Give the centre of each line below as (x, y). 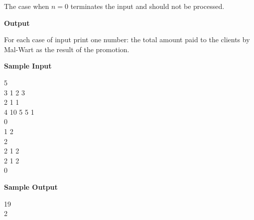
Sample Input (28, 66)
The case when (27, 6)
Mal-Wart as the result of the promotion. (67, 49)
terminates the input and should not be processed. (147, 6)
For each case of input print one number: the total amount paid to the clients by (127, 39)
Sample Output (31, 186)
